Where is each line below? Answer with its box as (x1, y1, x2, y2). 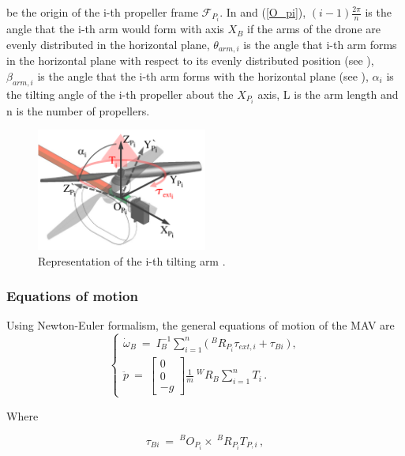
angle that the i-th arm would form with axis (6, 21, 224, 37)
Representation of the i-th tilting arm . (38, 252, 226, 269)
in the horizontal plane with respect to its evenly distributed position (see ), (6, 52, 374, 69)
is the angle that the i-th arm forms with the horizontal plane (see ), (37, 67, 369, 84)
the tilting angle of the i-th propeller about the (6, 85, 234, 102)
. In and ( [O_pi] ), (219, 4, 306, 20)
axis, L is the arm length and (257, 85, 399, 102)
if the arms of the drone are (247, 21, 381, 37)
